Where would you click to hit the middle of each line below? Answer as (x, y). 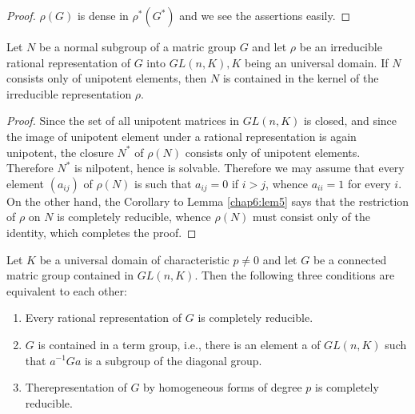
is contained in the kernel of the (301, 78)
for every (369, 183)
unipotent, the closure (60, 152)
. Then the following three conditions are (295, 275)
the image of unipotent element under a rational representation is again (182, 136)
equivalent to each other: (67, 290)
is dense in (103, 15)
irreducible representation (69, 93)
